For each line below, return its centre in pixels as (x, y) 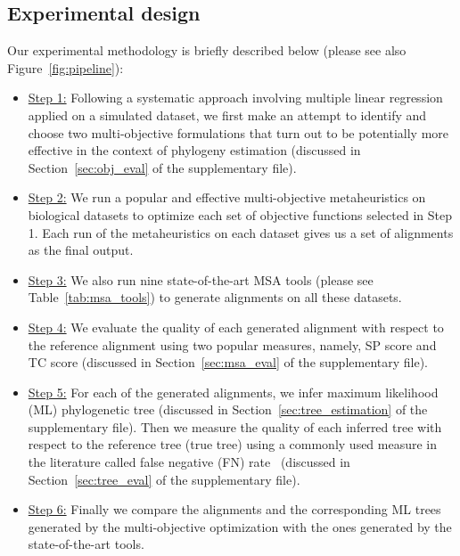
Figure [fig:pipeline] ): (66, 67)
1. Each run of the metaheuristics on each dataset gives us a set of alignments (241, 232)
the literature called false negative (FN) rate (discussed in (189, 462)
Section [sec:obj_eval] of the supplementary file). (162, 167)
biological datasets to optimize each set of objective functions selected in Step (240, 214)
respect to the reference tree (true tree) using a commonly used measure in (233, 444)
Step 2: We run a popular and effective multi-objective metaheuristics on (227, 197)
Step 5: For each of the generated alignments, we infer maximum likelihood (233, 392)
